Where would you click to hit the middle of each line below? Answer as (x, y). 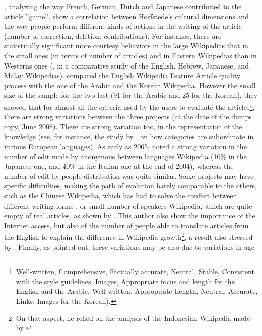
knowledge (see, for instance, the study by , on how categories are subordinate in (129, 136)
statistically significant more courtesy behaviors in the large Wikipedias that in (126, 46)
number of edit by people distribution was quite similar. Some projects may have (129, 176)
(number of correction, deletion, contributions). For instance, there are (113, 36)
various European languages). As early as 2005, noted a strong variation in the (125, 146)
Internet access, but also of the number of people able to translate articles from (126, 225)
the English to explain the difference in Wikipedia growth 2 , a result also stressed (128, 236)
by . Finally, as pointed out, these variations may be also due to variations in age (129, 247)
